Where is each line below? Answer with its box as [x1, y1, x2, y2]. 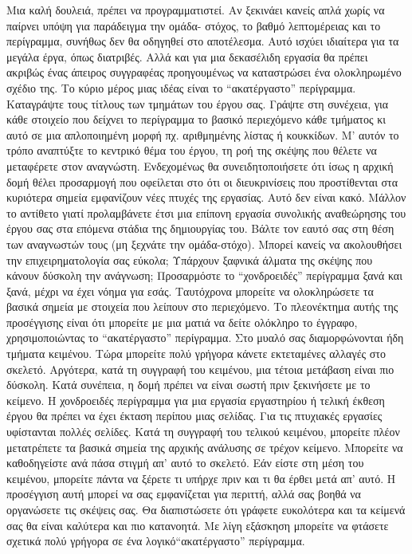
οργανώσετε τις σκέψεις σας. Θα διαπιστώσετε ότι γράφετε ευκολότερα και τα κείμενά [6, 501, 406, 517]
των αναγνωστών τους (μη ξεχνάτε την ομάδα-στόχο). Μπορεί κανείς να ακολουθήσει [6, 235, 402, 252]
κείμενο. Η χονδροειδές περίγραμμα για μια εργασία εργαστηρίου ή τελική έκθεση [6, 391, 385, 408]
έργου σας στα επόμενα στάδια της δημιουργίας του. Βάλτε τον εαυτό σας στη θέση [6, 220, 394, 237]
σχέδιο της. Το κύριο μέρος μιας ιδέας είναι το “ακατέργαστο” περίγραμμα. [6, 79, 356, 96]
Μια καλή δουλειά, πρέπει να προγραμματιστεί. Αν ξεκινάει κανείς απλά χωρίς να [6, 2, 385, 18]
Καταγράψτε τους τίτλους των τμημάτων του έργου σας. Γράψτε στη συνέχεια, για [6, 95, 389, 112]
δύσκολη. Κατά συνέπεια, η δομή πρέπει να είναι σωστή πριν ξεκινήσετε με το [6, 376, 371, 393]
